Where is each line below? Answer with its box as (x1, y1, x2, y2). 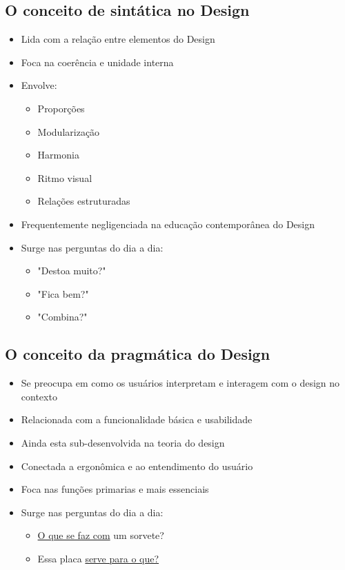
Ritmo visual (37, 170, 92, 185)
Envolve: (21, 78, 57, 92)
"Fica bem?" (37, 286, 89, 301)
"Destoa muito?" (37, 263, 106, 278)
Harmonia (37, 147, 79, 162)
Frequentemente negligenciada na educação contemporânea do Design (21, 216, 315, 231)
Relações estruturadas (37, 194, 130, 208)
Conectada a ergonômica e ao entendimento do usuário (21, 458, 253, 473)
